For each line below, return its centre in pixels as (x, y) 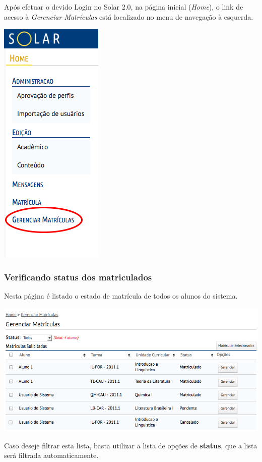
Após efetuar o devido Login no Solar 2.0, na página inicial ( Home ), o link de (124, 7)
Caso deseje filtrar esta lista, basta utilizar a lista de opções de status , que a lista (131, 445)
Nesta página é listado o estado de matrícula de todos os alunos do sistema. (121, 296)
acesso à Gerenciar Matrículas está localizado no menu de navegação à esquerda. (129, 16)
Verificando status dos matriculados (78, 277)
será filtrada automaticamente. (51, 455)
